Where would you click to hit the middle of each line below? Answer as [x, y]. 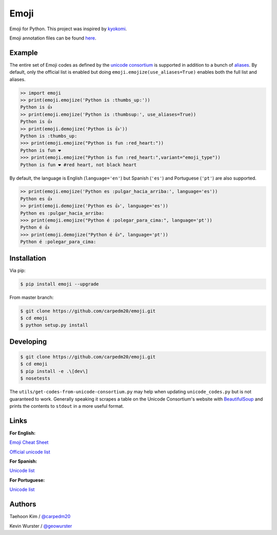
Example [24, 53]
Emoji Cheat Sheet [29, 442]
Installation [28, 258]
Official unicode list [30, 452]
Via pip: [17, 270]
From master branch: [32, 297]
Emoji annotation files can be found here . [53, 38]
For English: [23, 433]
